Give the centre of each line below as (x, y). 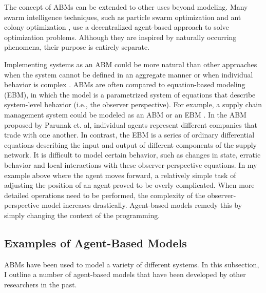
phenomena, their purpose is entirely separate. (77, 47)
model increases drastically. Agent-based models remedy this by (142, 205)
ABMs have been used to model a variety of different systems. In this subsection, (132, 264)
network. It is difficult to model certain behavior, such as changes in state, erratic (132, 155)
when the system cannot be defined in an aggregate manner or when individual (129, 74)
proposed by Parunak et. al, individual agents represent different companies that (131, 124)
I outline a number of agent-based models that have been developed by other (125, 274)
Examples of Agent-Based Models (96, 242)
